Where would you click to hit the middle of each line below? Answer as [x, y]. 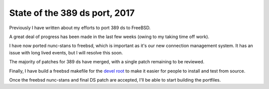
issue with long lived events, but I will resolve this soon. [66, 52]
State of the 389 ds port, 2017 [72, 13]
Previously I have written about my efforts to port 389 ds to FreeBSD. [80, 28]
